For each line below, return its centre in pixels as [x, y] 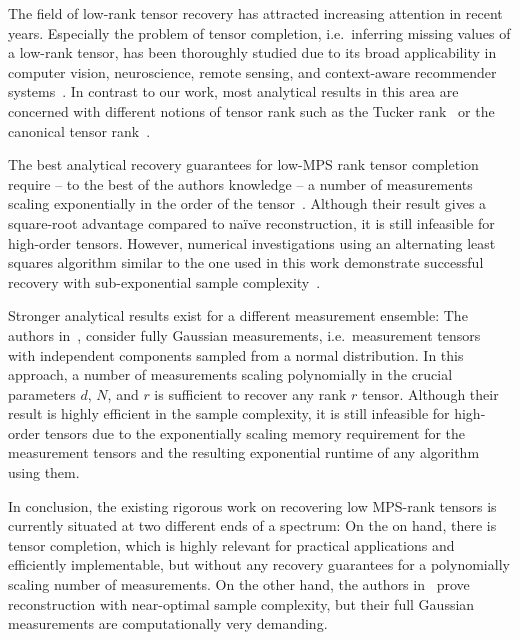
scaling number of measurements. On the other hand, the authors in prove [239, 584]
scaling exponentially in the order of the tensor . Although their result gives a [247, 203]
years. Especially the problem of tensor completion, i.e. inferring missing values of [259, 32]
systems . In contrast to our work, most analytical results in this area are [233, 91]
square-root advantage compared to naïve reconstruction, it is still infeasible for [251, 222]
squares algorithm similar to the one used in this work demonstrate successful [246, 262]
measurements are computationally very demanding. [168, 623]
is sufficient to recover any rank [250, 393]
